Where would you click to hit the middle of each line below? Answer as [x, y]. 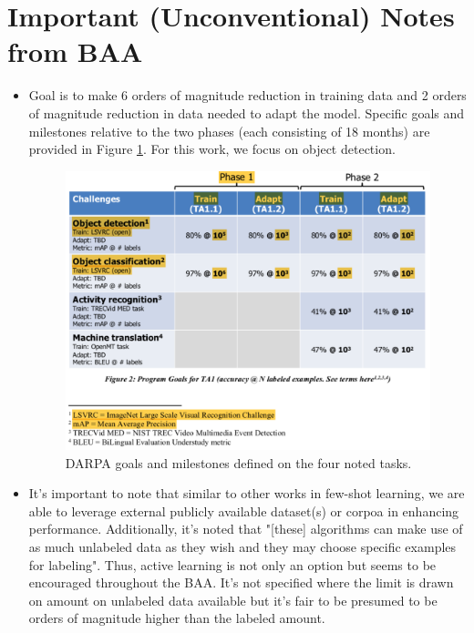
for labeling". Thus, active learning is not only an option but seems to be [232, 564]
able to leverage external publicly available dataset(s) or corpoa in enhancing [244, 510]
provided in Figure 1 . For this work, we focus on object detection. [212, 149]
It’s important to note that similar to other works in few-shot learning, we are [247, 493]
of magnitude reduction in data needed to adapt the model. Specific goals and [247, 112]
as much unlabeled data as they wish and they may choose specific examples [242, 547]
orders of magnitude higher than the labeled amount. [177, 618]
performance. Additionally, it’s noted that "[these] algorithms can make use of [246, 529]
